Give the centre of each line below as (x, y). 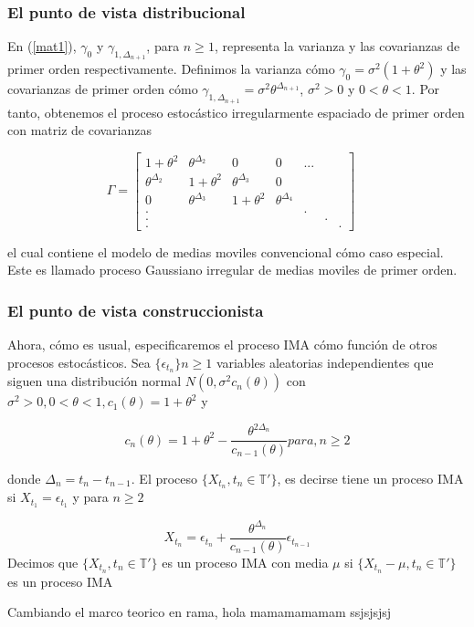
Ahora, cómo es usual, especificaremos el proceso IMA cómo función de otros (222, 344)
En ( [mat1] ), (42, 46)
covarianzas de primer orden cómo (103, 89)
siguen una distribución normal (95, 381)
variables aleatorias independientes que (325, 362)
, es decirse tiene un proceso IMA (370, 478)
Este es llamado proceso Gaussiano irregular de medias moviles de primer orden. (232, 270)
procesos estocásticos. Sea (79, 362)
